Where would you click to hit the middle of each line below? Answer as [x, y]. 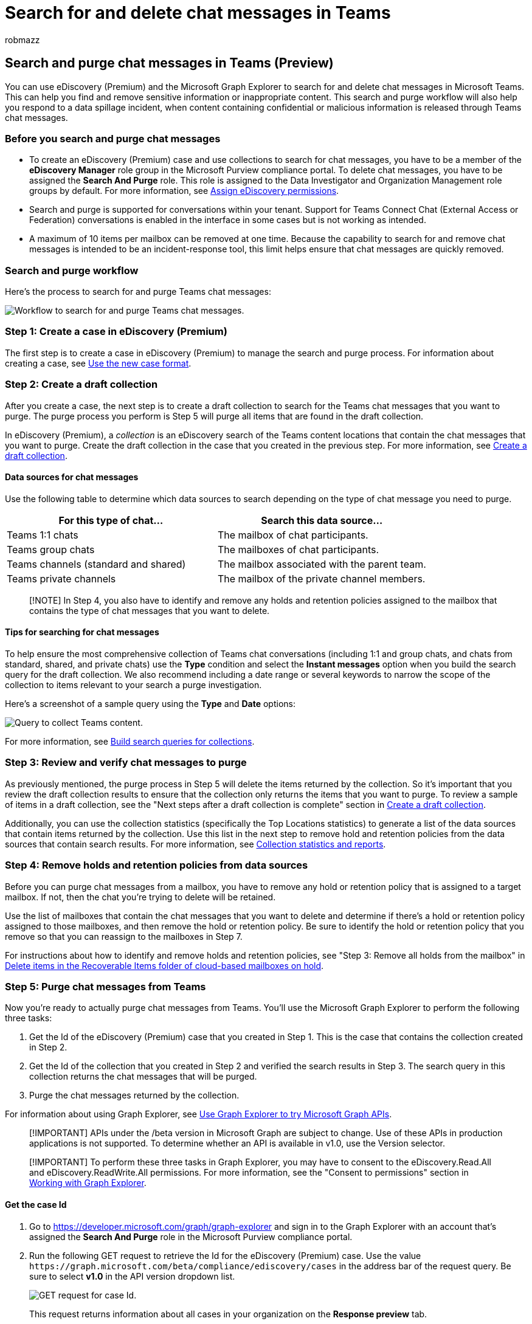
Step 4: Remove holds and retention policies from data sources [157, 865]
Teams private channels [61, 578]
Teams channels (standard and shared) [96, 564]
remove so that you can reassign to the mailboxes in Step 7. [124, 936]
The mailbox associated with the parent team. [322, 564]
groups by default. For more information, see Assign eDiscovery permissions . [184, 191]
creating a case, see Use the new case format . [98, 363]
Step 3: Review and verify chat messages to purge [126, 763]
